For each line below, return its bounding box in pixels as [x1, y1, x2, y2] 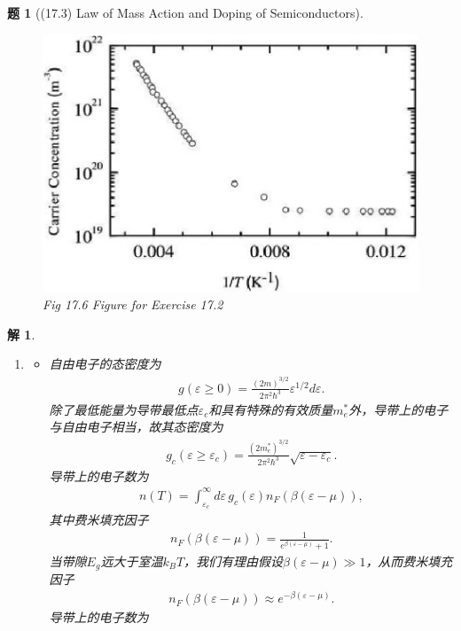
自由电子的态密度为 [49, 354, 161, 373]
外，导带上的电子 [348, 400, 449, 418]
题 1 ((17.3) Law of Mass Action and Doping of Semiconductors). [7, 4, 363, 21]
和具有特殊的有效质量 [208, 400, 333, 418]
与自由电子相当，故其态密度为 [49, 417, 223, 436]
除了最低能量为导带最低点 [49, 400, 199, 418]
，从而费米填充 [365, 551, 453, 570]
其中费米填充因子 [49, 510, 149, 529]
